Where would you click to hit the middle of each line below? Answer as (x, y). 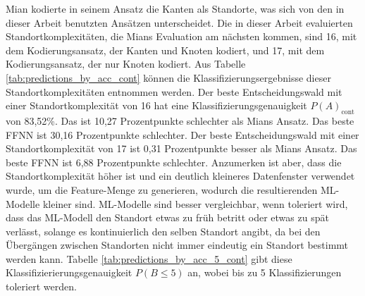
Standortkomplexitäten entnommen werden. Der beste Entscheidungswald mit (174, 91)
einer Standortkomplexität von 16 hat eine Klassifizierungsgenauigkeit (156, 105)
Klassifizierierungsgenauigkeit (69, 272)
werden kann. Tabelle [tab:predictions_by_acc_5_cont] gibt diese (149, 258)
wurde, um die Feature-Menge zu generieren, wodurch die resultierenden (162, 189)
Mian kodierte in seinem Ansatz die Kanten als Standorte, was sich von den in (175, 8)
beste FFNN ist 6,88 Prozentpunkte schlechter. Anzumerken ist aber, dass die (174, 162)
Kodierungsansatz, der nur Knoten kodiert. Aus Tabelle (126, 64)
